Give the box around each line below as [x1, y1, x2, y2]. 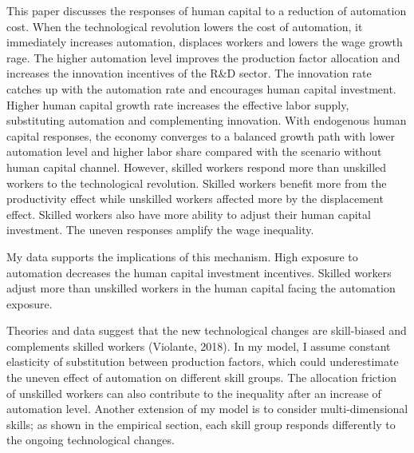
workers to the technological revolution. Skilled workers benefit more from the [6, 174, 387, 191]
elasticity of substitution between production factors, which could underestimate [6, 353, 399, 370]
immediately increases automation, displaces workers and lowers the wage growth [6, 34, 403, 50]
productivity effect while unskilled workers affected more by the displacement [6, 190, 384, 207]
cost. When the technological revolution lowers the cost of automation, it [6, 18, 363, 34]
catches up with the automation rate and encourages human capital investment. [6, 80, 396, 97]
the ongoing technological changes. [6, 431, 175, 448]
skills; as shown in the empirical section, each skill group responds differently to [6, 415, 396, 432]
